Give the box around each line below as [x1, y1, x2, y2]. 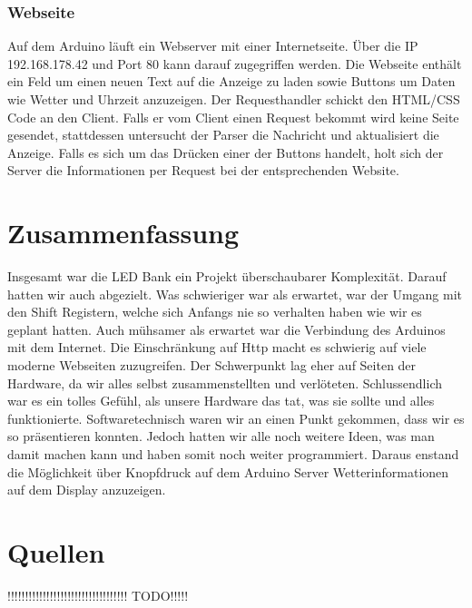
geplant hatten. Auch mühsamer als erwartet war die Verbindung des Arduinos [7, 319, 446, 338]
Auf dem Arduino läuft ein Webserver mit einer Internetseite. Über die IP [7, 36, 418, 55]
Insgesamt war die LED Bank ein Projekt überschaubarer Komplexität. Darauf [7, 267, 447, 286]
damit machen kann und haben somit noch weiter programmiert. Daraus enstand [7, 445, 459, 464]
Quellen [7, 534, 105, 570]
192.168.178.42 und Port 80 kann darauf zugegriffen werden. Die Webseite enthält [7, 54, 462, 73]
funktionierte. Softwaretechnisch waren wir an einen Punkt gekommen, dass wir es [7, 408, 465, 427]
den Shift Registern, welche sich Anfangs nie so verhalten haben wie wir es [7, 302, 422, 321]
